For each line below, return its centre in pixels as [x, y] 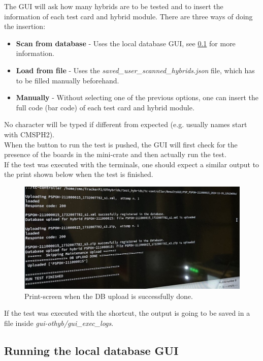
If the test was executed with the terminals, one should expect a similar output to [132, 164]
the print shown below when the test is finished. [79, 174]
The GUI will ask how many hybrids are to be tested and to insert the [114, 6]
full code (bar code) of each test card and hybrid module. [105, 107]
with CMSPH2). [29, 134]
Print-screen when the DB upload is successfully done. [109, 296]
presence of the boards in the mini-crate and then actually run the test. [115, 154]
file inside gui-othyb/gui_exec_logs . [59, 323]
